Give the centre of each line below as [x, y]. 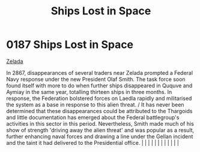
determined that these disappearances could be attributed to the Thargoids [99, 111]
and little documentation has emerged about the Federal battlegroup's [93, 117]
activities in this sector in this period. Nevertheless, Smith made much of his [100, 123]
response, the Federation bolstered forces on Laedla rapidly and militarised [99, 98]
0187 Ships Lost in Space [70, 45]
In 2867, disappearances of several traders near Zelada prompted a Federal [100, 72]
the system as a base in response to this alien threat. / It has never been [95, 104]
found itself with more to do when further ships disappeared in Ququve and [99, 86]
